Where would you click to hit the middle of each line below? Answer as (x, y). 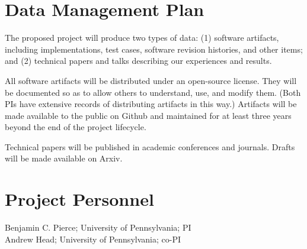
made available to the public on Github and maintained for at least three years (148, 115)
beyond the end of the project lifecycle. (76, 127)
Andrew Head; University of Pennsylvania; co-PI (93, 239)
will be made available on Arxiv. (64, 158)
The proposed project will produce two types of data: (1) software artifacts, (142, 38)
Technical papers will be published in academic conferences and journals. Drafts (150, 146)
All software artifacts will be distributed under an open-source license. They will (151, 80)
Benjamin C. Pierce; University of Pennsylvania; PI (98, 227)
